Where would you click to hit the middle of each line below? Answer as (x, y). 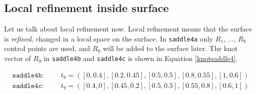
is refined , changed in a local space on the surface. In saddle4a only (109, 38)
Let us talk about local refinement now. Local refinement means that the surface (128, 29)
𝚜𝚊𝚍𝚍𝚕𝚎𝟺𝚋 (27, 75)
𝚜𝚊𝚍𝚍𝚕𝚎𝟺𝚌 (27, 86)
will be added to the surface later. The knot (170, 48)
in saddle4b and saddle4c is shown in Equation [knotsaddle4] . (141, 58)
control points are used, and (47, 48)
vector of (18, 58)
